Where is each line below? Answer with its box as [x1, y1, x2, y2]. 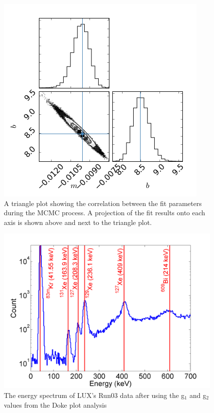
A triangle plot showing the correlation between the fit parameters [4, 198, 202, 208]
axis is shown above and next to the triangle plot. [4, 217, 152, 227]
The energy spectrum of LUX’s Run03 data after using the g [4, 390, 185, 400]
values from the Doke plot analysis [4, 399, 107, 410]
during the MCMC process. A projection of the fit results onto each [4, 207, 205, 218]
